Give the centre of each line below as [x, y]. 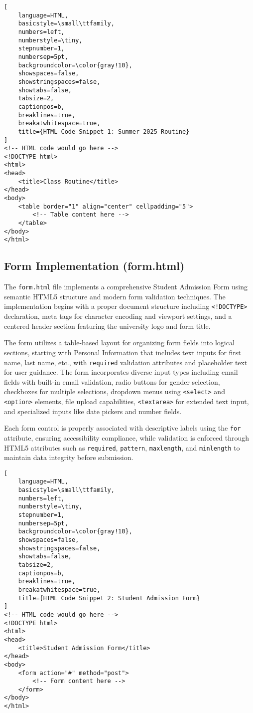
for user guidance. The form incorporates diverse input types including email [121, 372]
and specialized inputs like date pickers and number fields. [93, 411]
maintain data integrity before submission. [69, 457]
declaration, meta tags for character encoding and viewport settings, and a [118, 316]
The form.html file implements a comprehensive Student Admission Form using [126, 287]
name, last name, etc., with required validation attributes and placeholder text [126, 362]
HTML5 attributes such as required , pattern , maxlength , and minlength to [122, 447]
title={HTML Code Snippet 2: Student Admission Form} [109, 598]
